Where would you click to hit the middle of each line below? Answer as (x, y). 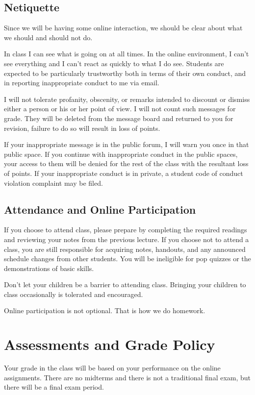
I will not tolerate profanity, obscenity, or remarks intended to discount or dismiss (127, 99)
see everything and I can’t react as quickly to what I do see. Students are (114, 63)
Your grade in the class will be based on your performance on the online (112, 368)
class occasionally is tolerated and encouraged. (74, 294)
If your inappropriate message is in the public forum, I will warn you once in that (127, 144)
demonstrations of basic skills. (49, 268)
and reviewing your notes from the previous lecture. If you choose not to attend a (127, 239)
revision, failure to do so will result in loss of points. (82, 128)
